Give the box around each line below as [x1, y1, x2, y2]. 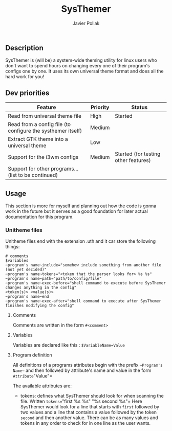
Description [5, 43, 44, 52]
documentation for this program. [5, 213, 74, 220]
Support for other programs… [8, 165, 79, 172]
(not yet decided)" [5, 267, 47, 273]
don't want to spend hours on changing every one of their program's [5, 63, 150, 69]
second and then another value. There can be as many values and [20, 415, 158, 421]
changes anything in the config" [5, 285, 77, 291]
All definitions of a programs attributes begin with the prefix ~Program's [12, 362, 163, 368]
